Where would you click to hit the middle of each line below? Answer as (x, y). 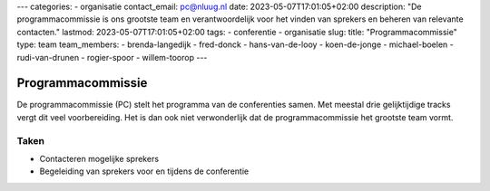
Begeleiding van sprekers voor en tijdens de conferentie (144, 171)
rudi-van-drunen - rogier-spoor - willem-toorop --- (112, 57)
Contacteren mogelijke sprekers (99, 159)
